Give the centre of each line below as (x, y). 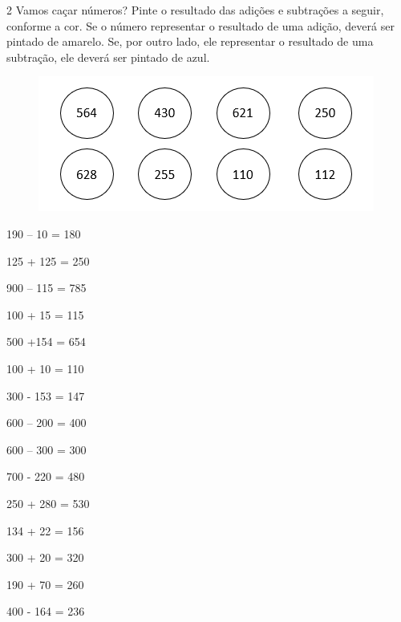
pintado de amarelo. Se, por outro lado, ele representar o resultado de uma (190, 41)
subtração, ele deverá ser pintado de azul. (108, 57)
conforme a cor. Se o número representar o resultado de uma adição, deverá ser (200, 25)
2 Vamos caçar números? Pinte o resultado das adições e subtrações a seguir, (195, 10)
